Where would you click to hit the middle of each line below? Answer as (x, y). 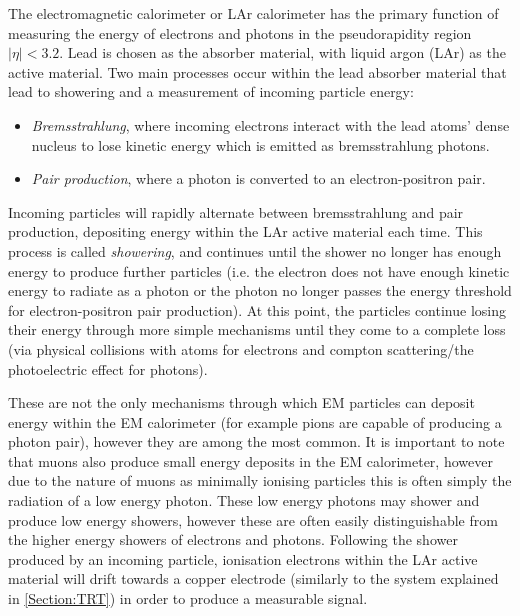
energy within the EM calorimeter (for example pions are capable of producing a (255, 421)
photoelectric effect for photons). (108, 368)
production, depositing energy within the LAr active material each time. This (245, 231)
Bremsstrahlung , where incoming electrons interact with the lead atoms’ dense (270, 124)
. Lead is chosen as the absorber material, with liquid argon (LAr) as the (282, 52)
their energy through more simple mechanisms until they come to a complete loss (257, 329)
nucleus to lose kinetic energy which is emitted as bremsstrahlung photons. (260, 144)
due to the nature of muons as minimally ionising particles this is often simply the (260, 480)
